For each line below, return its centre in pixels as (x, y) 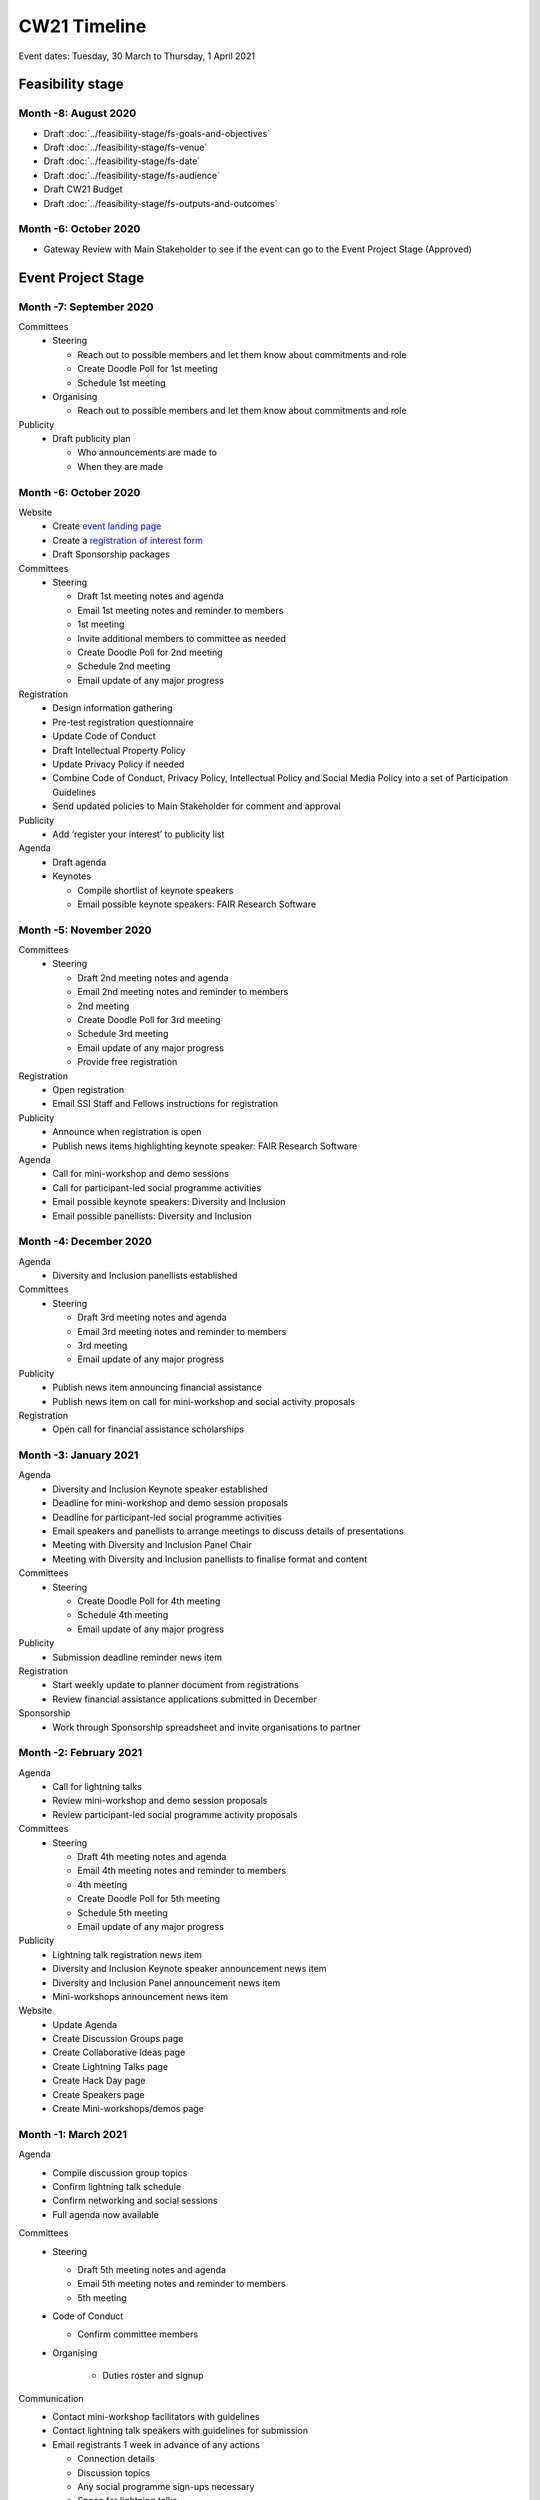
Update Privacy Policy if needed (118, 764)
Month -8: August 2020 (77, 113)
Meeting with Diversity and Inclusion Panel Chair (152, 1545)
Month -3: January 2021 (78, 1455)
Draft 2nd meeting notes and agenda (153, 977)
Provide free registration (127, 1062)
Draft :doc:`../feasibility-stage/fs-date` (122, 161)
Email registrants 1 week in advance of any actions (156, 2444)
